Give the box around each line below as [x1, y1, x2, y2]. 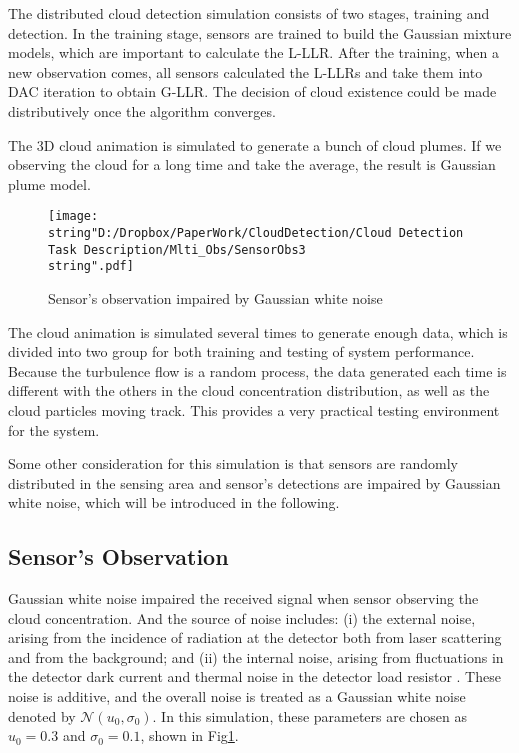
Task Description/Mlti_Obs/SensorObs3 [48, 242, 306, 257]
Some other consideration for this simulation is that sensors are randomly [8, 453, 458, 474]
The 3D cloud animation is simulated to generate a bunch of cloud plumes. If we [8, 134, 502, 155]
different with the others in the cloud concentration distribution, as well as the [8, 380, 490, 401]
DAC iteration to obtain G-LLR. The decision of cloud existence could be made [8, 81, 497, 102]
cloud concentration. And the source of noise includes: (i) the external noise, [8, 607, 476, 628]
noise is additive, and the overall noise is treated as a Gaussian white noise [8, 686, 466, 707]
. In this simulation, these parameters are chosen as [152, 705, 467, 726]
